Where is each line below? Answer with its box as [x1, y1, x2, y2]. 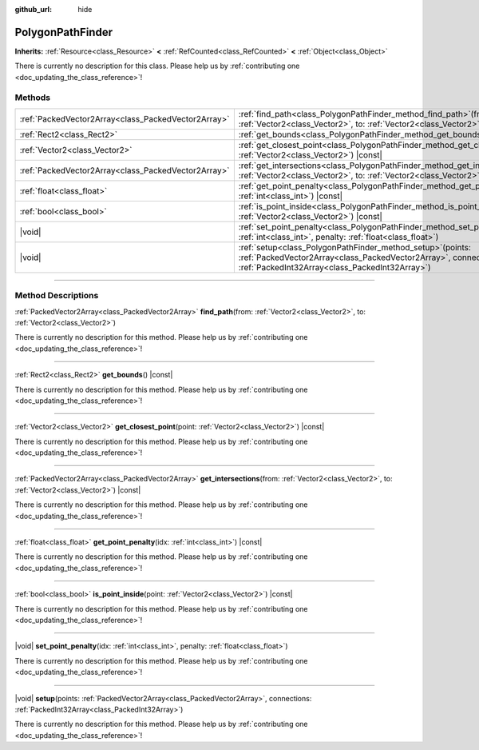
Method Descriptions [14, 290, 99, 301]
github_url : [14, 5, 52, 14]
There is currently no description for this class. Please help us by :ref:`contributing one [14, 61, 300, 71]
